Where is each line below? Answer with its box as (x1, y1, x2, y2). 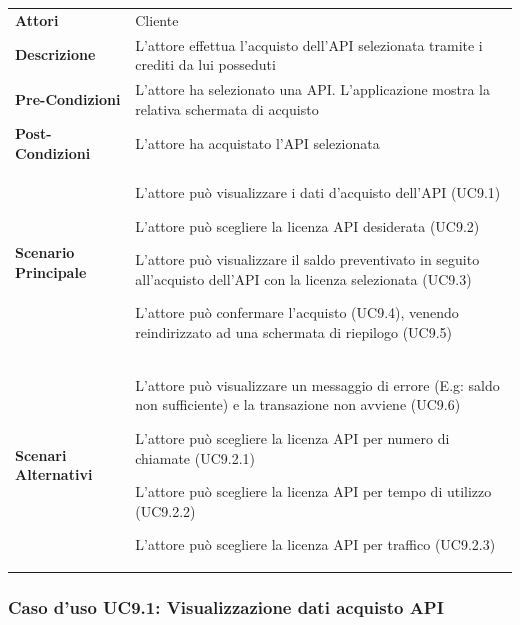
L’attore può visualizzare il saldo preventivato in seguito (135, 249, 480, 270)
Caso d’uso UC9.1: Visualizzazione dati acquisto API (8, 595, 444, 620)
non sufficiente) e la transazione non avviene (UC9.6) (135, 394, 461, 415)
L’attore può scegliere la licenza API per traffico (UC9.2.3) (135, 534, 496, 555)
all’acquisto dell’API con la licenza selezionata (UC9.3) (135, 268, 472, 289)
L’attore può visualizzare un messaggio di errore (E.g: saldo (135, 374, 500, 395)
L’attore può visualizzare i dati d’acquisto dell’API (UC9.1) (135, 181, 501, 202)
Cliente (135, 9, 179, 30)
